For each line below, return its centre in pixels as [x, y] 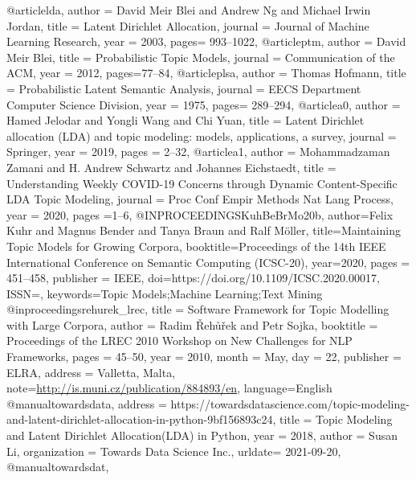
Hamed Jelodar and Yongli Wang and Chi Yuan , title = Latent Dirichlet [186, 120]
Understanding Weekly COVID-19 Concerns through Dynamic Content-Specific [202, 183]
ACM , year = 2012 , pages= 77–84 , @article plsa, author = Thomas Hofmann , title [206, 73]
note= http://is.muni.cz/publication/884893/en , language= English [169, 388]
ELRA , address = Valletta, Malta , [91, 372]
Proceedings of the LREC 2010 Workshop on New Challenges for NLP [179, 341]
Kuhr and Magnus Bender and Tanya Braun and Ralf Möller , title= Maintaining [204, 230]
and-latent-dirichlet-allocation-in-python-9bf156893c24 [140, 419]
